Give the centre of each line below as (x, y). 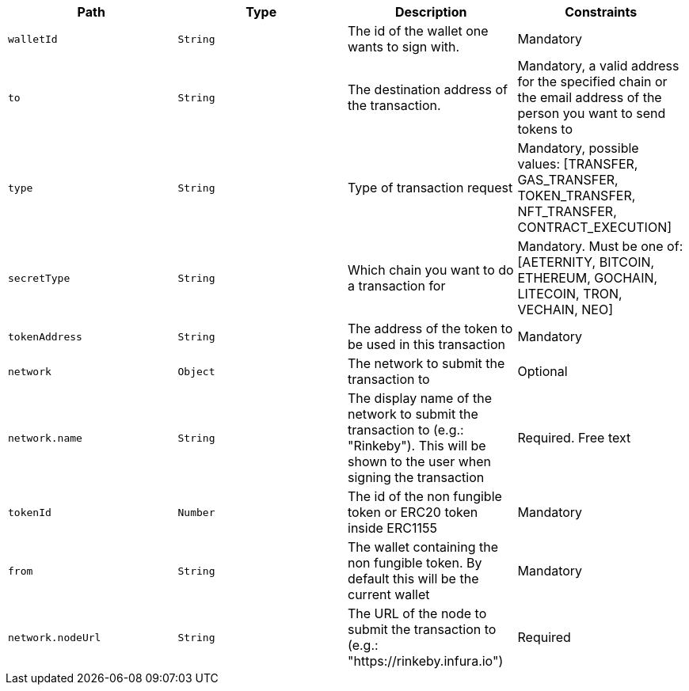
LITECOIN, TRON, (570, 294)
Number (196, 512)
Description (431, 12)
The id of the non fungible (425, 496)
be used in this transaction (426, 344)
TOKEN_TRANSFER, (577, 196)
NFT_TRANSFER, (567, 211)
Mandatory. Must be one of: (600, 246)
